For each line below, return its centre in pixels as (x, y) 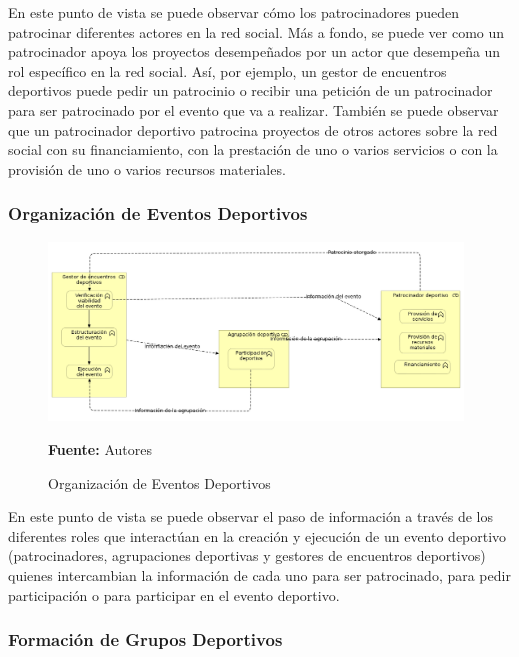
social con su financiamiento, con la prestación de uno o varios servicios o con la (253, 149)
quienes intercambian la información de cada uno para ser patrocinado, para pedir (259, 574)
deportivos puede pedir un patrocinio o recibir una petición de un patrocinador (250, 90)
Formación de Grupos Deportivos (145, 639)
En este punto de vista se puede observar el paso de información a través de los (251, 516)
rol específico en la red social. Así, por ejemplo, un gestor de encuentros (227, 70)
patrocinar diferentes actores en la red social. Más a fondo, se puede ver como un (256, 31)
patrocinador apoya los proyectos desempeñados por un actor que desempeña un (254, 51)
